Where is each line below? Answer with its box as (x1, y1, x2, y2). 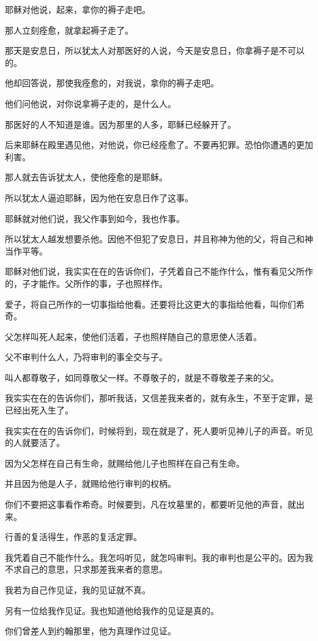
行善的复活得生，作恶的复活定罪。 (5, 530, 142, 543)
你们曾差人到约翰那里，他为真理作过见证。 (5, 624, 176, 637)
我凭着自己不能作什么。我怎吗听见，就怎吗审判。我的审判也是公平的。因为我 (5, 550, 313, 563)
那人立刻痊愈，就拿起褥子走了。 (5, 23, 133, 36)
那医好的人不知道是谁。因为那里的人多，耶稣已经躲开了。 (5, 117, 236, 130)
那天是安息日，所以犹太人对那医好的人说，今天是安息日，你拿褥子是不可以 (5, 44, 305, 57)
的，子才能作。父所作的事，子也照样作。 (5, 276, 168, 289)
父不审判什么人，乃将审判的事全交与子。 (5, 350, 168, 363)
